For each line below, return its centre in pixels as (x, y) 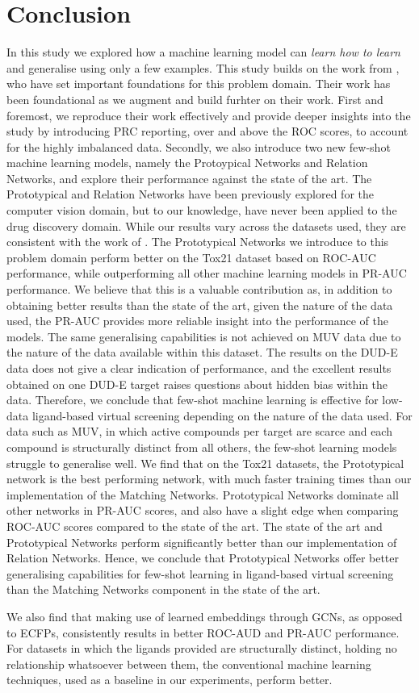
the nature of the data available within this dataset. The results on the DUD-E (202, 352)
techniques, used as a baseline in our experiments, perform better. (170, 680)
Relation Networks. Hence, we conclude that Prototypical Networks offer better (203, 558)
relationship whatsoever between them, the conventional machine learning (189, 664)
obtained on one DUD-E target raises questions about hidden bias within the (197, 384)
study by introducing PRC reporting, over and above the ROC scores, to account (207, 131)
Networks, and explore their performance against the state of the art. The (189, 178)
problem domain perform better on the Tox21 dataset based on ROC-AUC (191, 257)
